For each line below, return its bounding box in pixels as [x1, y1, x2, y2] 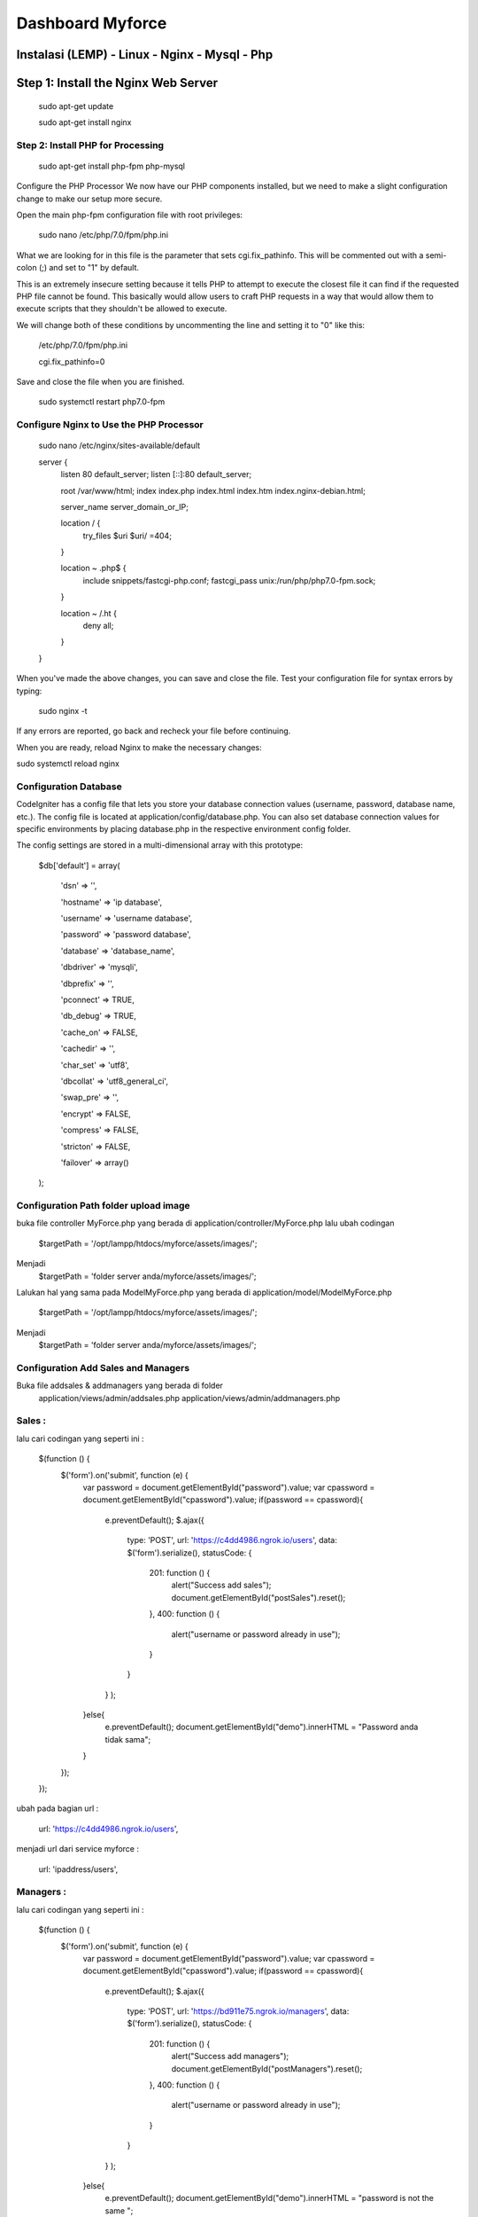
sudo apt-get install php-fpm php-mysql [38, 161, 186, 171]
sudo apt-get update [38, 100, 114, 111]
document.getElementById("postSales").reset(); [171, 1592, 346, 1602]
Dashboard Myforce [16, 13, 167, 33]
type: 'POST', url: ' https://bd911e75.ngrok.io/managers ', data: [127, 2006, 350, 2017]
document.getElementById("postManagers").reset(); [171, 2063, 363, 2074]
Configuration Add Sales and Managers [16, 1361, 190, 1374]
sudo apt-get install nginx [38, 116, 132, 128]
